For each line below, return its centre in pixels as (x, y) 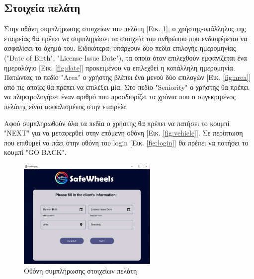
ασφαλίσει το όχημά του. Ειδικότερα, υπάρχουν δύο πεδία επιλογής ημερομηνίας (120, 48)
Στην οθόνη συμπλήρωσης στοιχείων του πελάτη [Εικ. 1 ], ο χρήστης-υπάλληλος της (125, 29)
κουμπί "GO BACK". (35, 152)
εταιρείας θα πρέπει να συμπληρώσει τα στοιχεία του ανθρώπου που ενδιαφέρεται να (126, 38)
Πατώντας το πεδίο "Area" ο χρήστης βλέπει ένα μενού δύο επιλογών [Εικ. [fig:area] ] (127, 77)
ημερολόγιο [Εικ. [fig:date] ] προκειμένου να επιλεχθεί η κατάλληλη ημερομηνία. (120, 67)
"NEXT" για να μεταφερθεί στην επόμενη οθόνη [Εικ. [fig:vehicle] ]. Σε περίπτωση (124, 133)
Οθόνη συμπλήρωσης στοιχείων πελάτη (81, 271)
